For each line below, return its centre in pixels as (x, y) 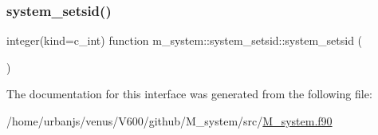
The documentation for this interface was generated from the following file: (189, 94)
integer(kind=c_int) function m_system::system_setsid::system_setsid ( (185, 40)
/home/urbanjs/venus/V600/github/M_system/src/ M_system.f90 (169, 121)
